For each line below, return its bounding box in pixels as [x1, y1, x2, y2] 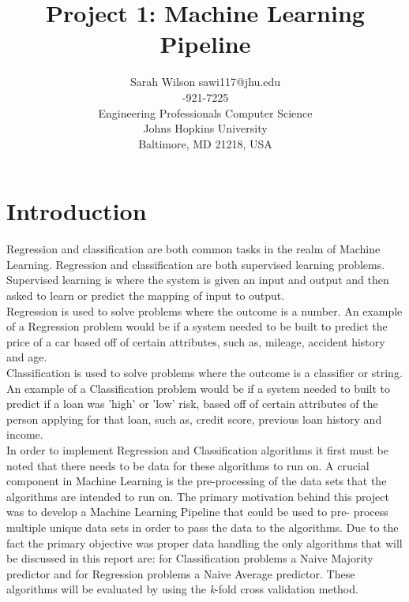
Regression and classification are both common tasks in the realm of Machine [6, 241, 381, 257]
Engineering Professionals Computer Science [98, 104, 313, 121]
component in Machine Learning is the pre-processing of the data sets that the [6, 473, 387, 489]
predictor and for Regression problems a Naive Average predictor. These [6, 565, 355, 581]
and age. [6, 349, 47, 365]
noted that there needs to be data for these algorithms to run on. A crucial [6, 457, 370, 473]
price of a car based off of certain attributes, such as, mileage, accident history [6, 333, 385, 350]
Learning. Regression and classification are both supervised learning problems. [6, 256, 385, 272]
